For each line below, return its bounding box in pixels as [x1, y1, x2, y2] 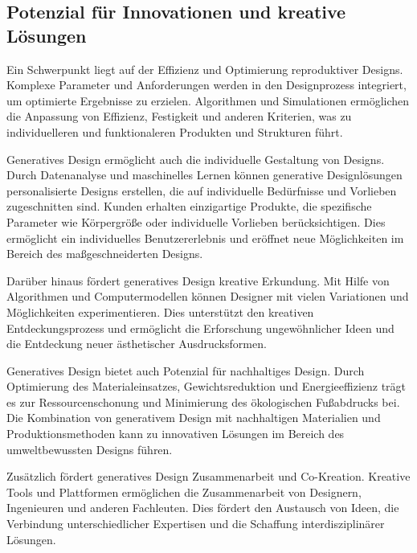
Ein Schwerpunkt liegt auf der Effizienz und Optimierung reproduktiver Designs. [6, 60, 403, 77]
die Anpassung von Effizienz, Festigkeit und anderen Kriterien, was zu [6, 108, 352, 125]
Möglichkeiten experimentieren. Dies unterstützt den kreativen [6, 303, 314, 320]
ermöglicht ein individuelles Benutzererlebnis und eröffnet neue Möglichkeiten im [6, 229, 404, 246]
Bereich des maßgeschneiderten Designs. [6, 245, 203, 262]
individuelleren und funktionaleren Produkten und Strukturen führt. [6, 123, 343, 140]
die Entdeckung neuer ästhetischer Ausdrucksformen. [6, 335, 267, 352]
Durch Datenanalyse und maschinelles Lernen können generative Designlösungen [6, 166, 403, 183]
